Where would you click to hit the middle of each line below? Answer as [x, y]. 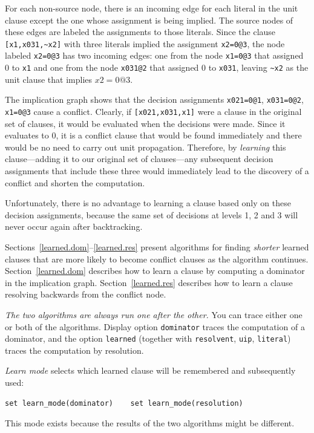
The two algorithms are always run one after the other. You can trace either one [154, 314]
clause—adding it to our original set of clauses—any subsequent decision [139, 159]
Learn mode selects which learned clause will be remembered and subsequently [150, 370]
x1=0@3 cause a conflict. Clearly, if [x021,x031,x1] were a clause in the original [153, 111]
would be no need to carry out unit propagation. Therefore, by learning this [146, 147]
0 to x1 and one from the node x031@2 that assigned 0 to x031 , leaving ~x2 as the [157, 67]
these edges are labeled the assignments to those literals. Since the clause [140, 32]
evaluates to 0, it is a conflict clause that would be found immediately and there [153, 135]
